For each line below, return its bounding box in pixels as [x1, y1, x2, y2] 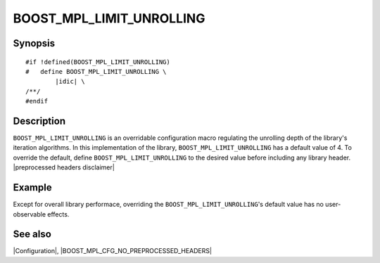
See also [13, 229, 52, 240]
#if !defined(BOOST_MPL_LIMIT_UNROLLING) [25, 58, 170, 66]
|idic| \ [55, 77, 85, 86]
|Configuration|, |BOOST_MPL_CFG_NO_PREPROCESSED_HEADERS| [13, 247, 213, 255]
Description [13, 115, 66, 127]
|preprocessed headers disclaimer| [13, 163, 115, 172]
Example [13, 181, 52, 193]
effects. [46, 210, 70, 218]
